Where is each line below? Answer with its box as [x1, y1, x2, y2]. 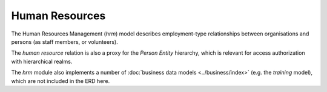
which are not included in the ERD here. [11, 77, 110, 84]
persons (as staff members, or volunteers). [11, 38, 118, 45]
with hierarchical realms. [11, 58, 73, 65]
